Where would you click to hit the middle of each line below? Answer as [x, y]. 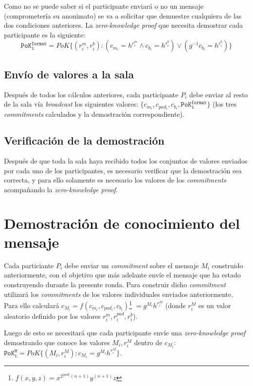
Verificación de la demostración [84, 140]
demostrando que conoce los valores [57, 342]
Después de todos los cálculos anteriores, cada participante [91, 94]
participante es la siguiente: [45, 34]
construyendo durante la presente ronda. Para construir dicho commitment [115, 284]
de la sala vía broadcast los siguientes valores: [71, 104]
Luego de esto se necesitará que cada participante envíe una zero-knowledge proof [125, 333]
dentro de [148, 342]
